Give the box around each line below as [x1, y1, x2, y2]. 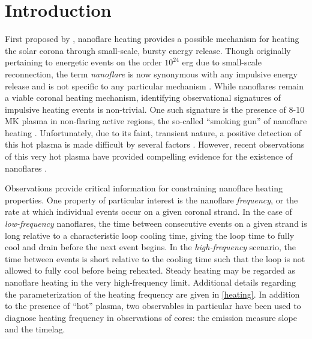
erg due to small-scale [182, 56, 262, 68]
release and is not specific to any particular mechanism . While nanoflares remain [5, 79, 304, 92]
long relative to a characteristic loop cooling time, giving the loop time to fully [5, 229, 295, 241]
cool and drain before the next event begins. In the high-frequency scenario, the [5, 241, 296, 253]
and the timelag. [5, 323, 65, 335]
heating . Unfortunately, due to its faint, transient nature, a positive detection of [5, 126, 301, 139]
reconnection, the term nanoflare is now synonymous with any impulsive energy [5, 67, 298, 80]
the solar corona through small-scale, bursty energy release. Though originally [5, 44, 291, 56]
